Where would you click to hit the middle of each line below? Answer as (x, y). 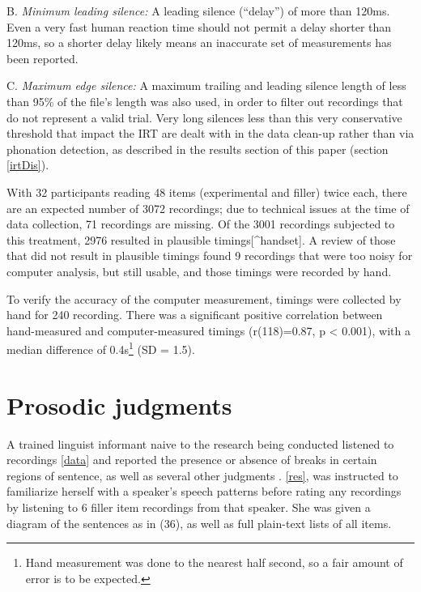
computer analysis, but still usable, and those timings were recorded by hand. (199, 271)
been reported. (43, 58)
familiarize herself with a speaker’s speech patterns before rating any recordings (204, 491)
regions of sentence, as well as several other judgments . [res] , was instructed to (202, 475)
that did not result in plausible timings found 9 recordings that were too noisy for (210, 256)
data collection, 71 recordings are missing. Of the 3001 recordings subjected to (201, 224)
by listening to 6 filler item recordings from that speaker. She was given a (189, 507)
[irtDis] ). (28, 165)
